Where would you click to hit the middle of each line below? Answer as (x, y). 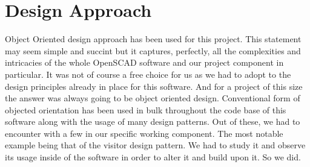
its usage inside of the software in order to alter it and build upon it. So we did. (153, 157)
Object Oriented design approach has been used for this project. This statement (153, 39)
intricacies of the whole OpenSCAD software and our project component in (144, 62)
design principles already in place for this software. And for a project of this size (154, 86)
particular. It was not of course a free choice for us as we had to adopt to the (148, 74)
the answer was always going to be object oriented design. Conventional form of (153, 98)
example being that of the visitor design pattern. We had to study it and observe (155, 145)
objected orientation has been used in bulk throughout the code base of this (146, 109)
